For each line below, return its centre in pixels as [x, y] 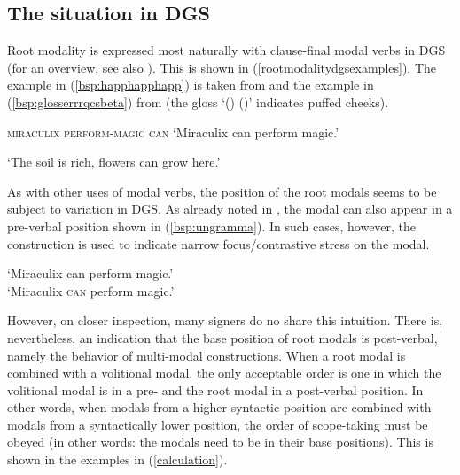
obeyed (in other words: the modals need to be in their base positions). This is [220, 442]
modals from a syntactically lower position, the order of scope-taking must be [218, 424]
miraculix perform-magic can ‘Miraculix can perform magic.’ [173, 132]
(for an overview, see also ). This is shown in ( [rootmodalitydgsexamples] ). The [222, 67]
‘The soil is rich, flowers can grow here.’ [114, 162]
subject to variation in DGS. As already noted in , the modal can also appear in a [230, 209]
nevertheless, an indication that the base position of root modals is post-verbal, [222, 337]
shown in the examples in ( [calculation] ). [117, 459]
